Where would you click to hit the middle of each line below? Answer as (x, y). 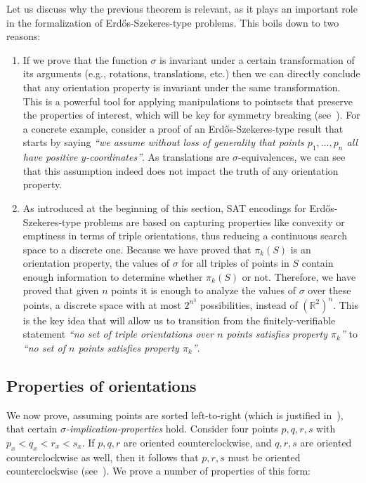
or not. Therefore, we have (299, 276)
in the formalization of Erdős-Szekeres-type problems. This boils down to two (173, 22)
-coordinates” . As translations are (158, 157)
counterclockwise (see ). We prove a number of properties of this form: (158, 471)
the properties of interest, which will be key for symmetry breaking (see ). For (191, 115)
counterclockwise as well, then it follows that (103, 457)
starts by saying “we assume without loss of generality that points (163, 142)
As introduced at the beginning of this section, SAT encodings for (164, 207)
